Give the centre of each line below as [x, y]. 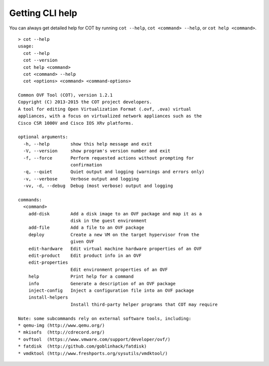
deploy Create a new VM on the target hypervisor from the [114, 235]
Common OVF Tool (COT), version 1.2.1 [66, 95]
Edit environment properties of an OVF [119, 270]
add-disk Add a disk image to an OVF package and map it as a [115, 214]
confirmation [86, 165]
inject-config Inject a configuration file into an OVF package [111, 290]
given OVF [82, 242]
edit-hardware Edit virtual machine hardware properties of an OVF [115, 249]
